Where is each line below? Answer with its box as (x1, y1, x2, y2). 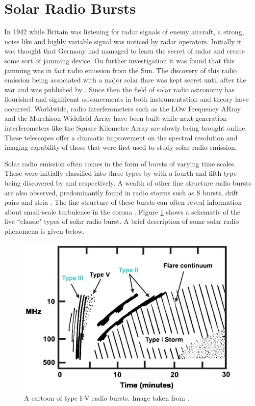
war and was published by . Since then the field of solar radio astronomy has (4, 84, 235, 94)
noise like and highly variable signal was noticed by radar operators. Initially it (4, 36, 242, 46)
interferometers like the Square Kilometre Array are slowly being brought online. (4, 123, 247, 133)
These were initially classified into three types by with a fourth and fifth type (4, 168, 237, 178)
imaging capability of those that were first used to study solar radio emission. (4, 142, 237, 152)
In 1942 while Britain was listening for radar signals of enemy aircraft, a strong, (4, 27, 244, 37)
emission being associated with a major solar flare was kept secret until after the (4, 75, 246, 85)
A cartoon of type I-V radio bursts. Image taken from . (24, 393, 190, 403)
